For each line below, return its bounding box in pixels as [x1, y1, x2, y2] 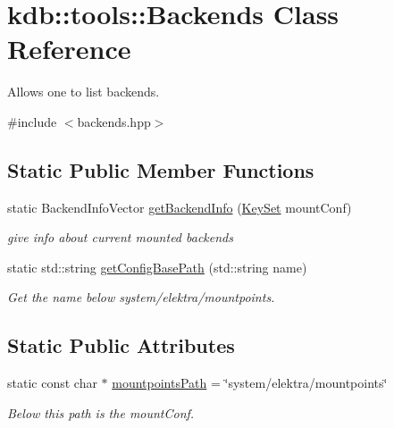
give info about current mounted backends [7, 228, 233, 247]
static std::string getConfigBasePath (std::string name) [7, 257, 307, 276]
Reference [7, 30, 131, 67]
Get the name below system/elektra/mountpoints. [7, 288, 275, 306]
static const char [7, 373, 97, 392]
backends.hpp [77, 112, 151, 130]
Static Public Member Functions [7, 155, 314, 183]
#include [7, 112, 57, 130]
